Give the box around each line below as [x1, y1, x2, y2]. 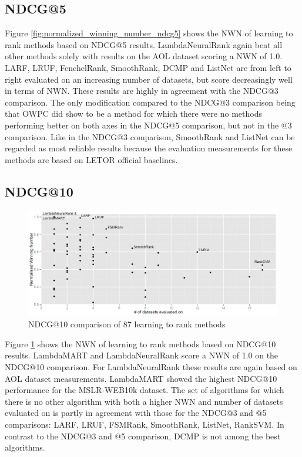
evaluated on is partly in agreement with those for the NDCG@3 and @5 [5, 407, 267, 419]
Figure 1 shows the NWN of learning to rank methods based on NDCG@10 [5, 337, 276, 350]
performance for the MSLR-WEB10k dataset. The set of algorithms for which [5, 384, 284, 396]
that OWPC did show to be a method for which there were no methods [5, 107, 262, 120]
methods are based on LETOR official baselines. [5, 153, 178, 165]
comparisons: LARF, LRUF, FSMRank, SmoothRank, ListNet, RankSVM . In [5, 418, 284, 430]
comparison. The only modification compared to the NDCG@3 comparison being [5, 96, 296, 108]
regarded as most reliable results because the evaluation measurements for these [5, 142, 293, 154]
